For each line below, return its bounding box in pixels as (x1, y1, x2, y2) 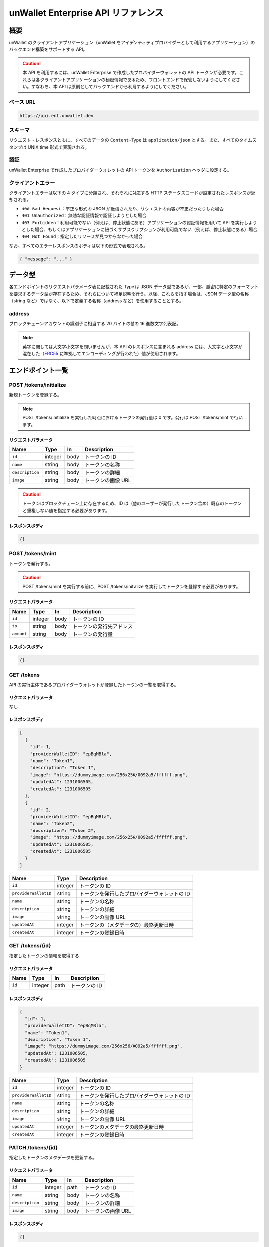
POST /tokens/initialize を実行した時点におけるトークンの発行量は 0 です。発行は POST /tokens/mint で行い (22, 415, 243, 421)
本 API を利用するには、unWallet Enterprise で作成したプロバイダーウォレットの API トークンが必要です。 (22, 70, 239, 76)
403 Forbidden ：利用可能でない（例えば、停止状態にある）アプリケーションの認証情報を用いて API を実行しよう (21, 219, 258, 225)
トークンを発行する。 (9, 560, 53, 566)
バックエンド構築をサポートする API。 (9, 46, 88, 52)
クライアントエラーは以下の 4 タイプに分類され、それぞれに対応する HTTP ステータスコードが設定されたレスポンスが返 (9, 190, 256, 196)
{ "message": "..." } (19, 256, 73, 262)
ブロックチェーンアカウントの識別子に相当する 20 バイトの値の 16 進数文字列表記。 (9, 321, 181, 327)
